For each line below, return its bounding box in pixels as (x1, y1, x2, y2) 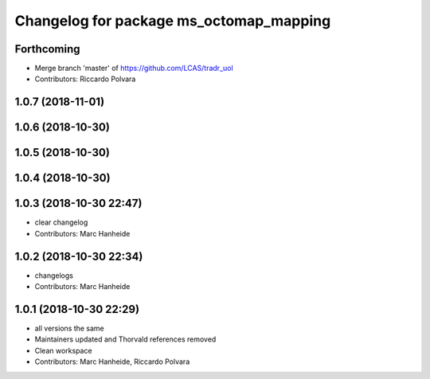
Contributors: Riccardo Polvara (34, 74, 136, 84)
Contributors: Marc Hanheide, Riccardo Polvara (34, 357, 190, 366)
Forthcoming (14, 42, 80, 56)
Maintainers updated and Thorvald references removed (34, 334, 217, 344)
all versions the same (34, 323, 105, 334)
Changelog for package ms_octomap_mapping (14, 12, 331, 29)
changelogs (34, 271, 73, 280)
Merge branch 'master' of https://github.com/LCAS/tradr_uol (34, 64, 234, 73)
